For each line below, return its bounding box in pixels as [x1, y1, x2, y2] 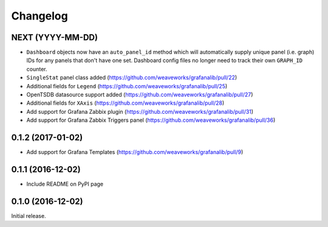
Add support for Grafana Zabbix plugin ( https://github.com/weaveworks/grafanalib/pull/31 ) [26, 108, 254, 115]
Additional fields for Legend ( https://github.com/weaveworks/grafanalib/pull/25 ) [26, 82, 228, 89]
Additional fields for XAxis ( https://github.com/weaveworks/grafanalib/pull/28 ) [26, 99, 225, 107]
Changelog [11, 9, 68, 23]
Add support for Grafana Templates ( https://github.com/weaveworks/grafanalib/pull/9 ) [26, 148, 244, 156]
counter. [26, 65, 47, 72]
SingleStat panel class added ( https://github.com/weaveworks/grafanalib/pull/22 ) [26, 74, 237, 82]
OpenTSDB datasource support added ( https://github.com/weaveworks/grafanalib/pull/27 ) [26, 91, 253, 99]
